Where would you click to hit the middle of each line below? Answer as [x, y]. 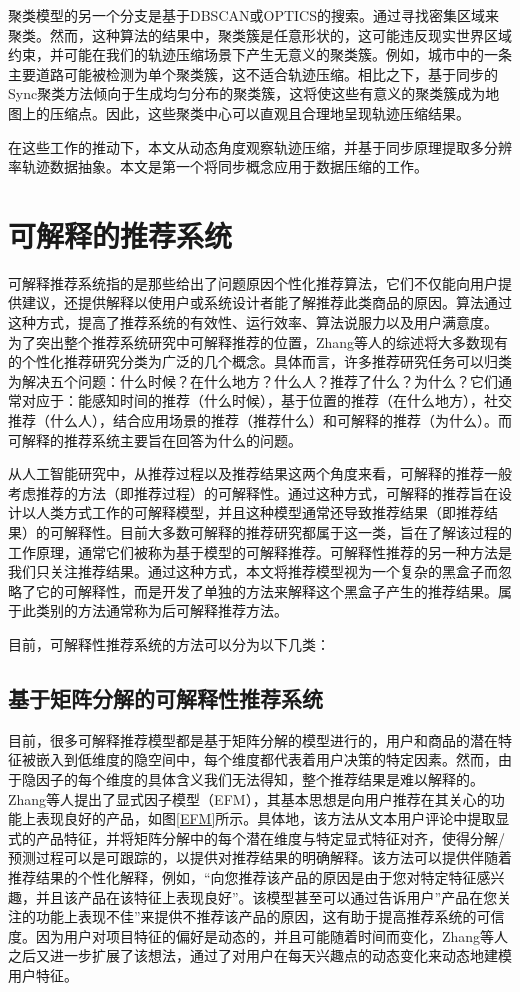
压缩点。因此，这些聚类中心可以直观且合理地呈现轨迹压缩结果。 [259, 112]
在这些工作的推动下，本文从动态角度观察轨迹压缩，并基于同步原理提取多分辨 [260, 146]
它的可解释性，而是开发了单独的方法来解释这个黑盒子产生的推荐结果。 [266, 590]
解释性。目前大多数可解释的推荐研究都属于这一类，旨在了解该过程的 [287, 532]
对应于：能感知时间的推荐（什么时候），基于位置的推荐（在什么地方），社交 [266, 400]
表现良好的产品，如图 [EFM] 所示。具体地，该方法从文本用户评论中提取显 [272, 818]
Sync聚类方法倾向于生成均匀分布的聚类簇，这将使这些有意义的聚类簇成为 [247, 93]
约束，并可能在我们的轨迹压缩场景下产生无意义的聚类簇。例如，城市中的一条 [260, 54]
